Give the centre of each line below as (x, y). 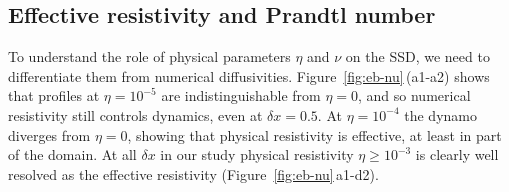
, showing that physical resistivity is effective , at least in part (314, 134)
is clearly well (457, 154)
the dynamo (440, 114)
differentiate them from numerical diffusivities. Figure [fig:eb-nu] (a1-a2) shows (249, 75)
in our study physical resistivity (257, 154)
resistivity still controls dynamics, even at (135, 114)
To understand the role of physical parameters (149, 56)
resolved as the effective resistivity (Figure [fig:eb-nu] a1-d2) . (193, 173)
